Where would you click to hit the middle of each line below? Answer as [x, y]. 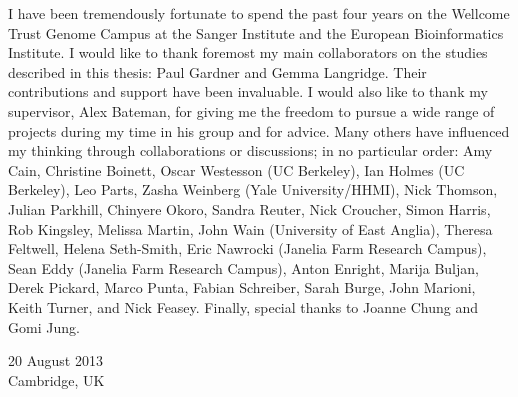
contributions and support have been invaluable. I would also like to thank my [248, 91]
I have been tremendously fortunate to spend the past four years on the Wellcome [259, 13]
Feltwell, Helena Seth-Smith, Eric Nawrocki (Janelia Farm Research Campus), [247, 248]
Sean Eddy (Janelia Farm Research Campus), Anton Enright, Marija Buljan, [243, 267]
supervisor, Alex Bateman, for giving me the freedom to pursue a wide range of [251, 110]
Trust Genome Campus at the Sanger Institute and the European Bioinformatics [256, 32]
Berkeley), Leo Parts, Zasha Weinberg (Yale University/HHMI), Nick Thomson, [253, 189]
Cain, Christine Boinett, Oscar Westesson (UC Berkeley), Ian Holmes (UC [236, 169]
